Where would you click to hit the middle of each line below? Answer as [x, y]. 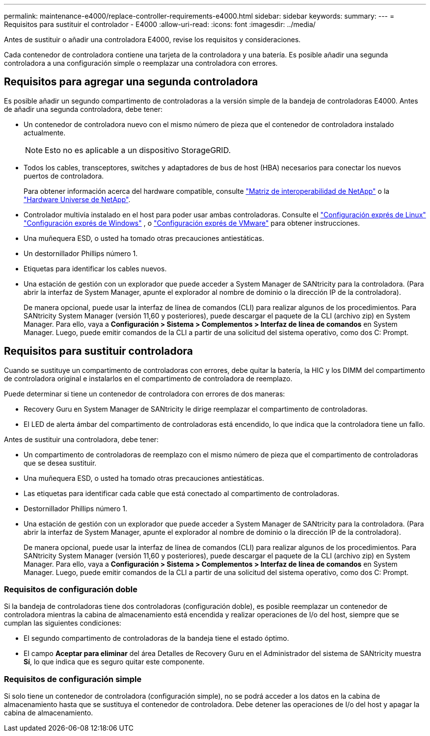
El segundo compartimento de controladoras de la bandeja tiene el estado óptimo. [156, 638]
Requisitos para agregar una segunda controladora [131, 82]
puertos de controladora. [64, 176]
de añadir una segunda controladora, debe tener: [83, 109]
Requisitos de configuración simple [73, 679]
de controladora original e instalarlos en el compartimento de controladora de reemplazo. [148, 378]
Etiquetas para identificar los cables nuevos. [95, 268]
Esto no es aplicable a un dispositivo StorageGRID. [138, 150]
